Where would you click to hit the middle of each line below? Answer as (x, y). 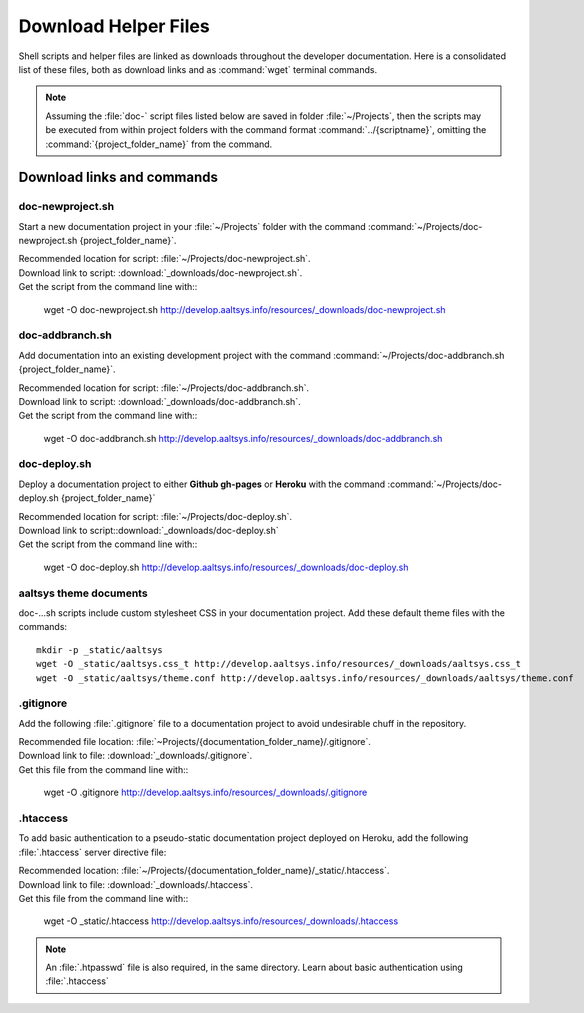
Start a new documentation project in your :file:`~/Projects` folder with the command (192, 226)
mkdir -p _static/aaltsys (100, 649)
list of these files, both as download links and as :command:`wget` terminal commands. (198, 69)
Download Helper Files (114, 26)
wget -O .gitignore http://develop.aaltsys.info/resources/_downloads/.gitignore (205, 792)
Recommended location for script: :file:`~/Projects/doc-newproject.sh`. (164, 259)
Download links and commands (118, 177)
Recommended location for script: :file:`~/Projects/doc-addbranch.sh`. (164, 387)
